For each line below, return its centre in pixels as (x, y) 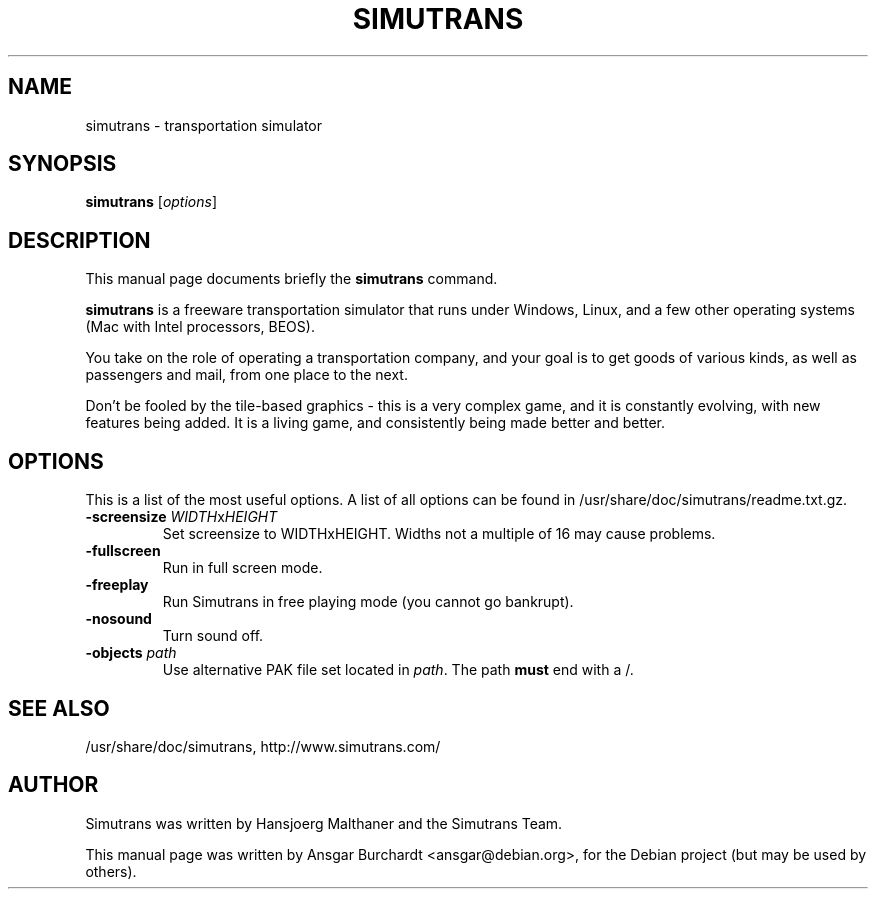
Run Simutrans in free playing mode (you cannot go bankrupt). (368, 602)
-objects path (131, 653)
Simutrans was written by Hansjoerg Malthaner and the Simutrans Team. (324, 823)
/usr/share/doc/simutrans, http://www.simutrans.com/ (263, 746)
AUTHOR (53, 785)
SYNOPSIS (62, 164)
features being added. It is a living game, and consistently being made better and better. (375, 423)
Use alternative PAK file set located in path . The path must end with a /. (398, 670)
